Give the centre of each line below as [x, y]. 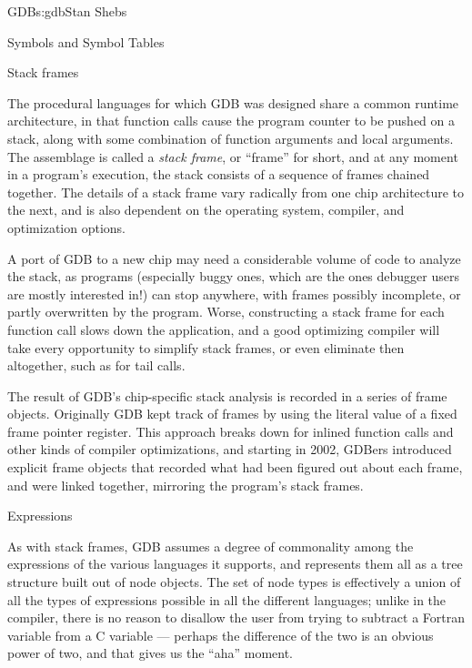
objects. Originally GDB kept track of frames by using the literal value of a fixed [232, 414]
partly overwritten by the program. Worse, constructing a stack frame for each [226, 312]
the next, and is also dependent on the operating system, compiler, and [206, 210]
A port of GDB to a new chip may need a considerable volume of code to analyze [234, 258]
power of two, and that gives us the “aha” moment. [150, 653]
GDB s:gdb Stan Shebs [67, 11]
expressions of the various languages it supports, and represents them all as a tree [235, 564]
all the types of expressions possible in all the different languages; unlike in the [227, 599]
